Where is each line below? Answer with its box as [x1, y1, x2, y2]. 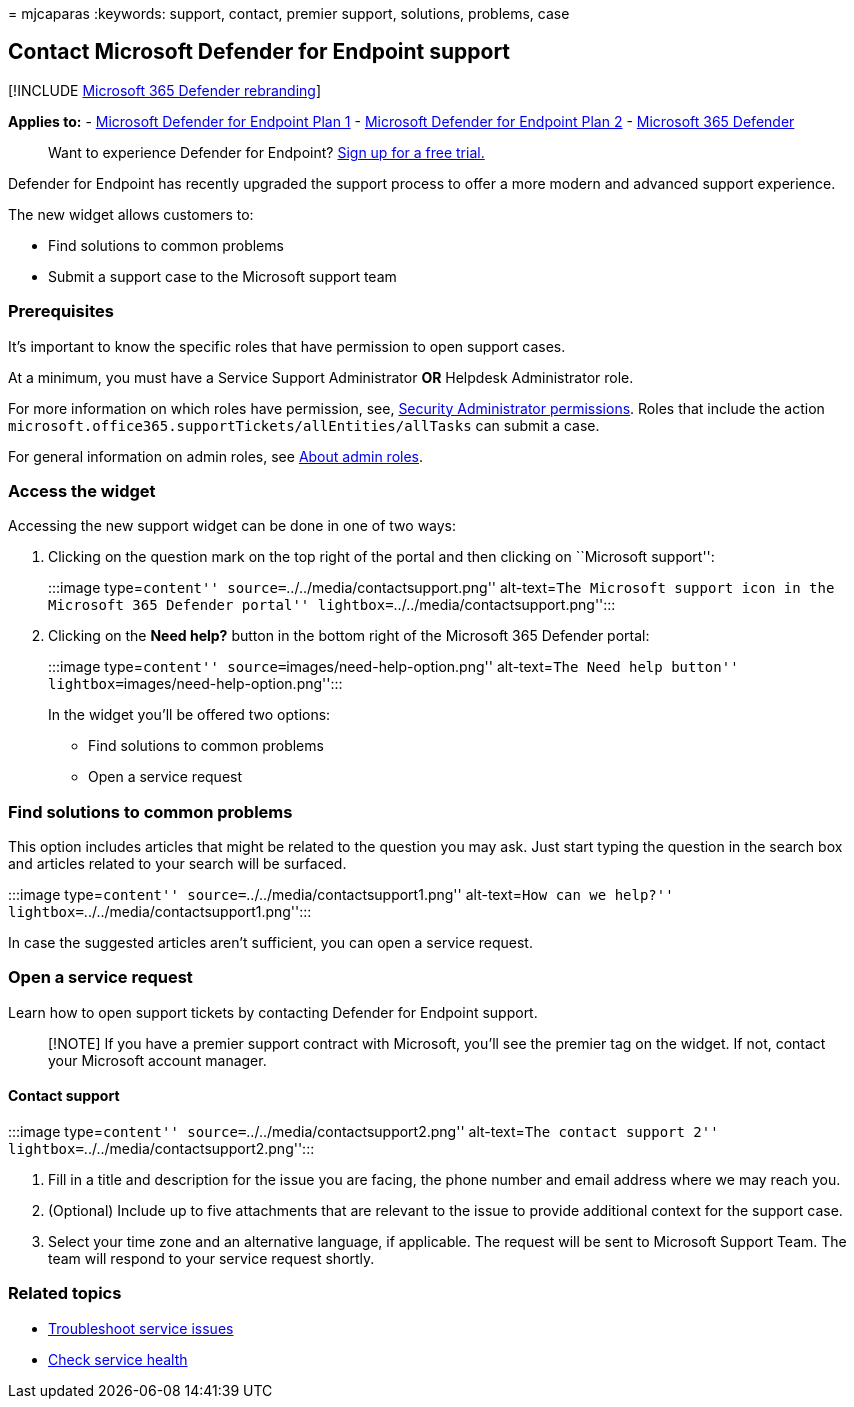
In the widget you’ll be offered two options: [48, 706, 331, 724]
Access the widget [8, 480, 156, 501]
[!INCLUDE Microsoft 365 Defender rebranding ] [8, 81, 322, 99]
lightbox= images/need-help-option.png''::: [48, 675, 343, 693]
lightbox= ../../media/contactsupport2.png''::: [8, 1140, 315, 1158]
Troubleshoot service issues [48, 1319, 234, 1337]
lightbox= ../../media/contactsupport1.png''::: [8, 903, 312, 921]
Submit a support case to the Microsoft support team [48, 267, 397, 285]
